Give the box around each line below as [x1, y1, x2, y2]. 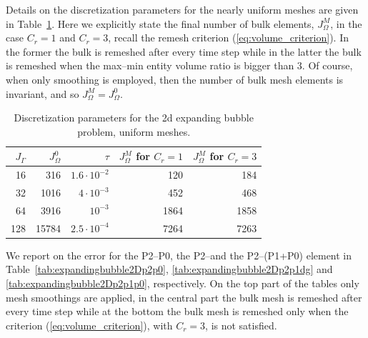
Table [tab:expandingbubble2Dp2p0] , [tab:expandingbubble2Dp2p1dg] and [6, 262, 333, 277]
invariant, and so [6, 86, 79, 101]
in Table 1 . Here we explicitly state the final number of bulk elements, [6, 16, 314, 31]
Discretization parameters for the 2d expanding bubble [14, 110, 254, 125]
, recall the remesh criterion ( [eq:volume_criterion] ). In [108, 30, 349, 45]
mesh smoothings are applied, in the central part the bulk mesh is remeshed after [6, 289, 362, 304]
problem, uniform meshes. [77, 124, 191, 139]
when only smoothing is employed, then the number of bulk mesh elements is [6, 71, 344, 86]
